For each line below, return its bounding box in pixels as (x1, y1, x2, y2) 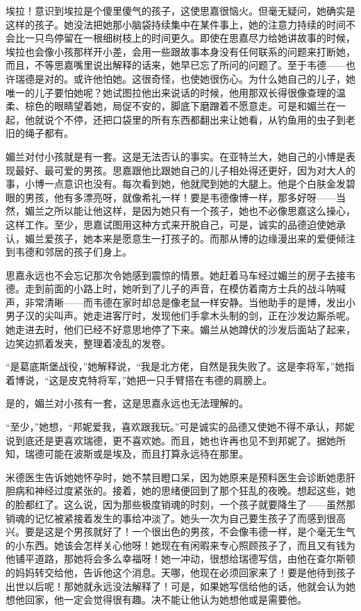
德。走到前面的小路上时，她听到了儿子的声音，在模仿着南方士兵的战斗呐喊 (6, 281, 346, 296)
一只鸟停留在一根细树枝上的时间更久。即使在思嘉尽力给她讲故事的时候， (24, 31, 355, 45)
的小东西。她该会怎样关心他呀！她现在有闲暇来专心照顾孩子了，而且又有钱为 (6, 537, 355, 552)
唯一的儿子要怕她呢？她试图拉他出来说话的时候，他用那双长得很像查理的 (6, 85, 336, 99)
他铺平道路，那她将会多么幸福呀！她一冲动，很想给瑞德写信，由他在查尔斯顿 (6, 551, 355, 566)
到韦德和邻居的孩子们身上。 (6, 244, 132, 259)
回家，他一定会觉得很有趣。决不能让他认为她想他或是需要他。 (24, 592, 307, 607)
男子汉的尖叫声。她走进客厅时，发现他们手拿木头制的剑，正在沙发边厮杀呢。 (6, 308, 355, 323)
